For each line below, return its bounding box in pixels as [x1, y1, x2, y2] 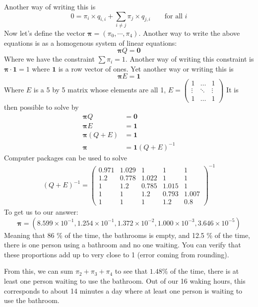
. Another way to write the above [138, 27, 240, 38]
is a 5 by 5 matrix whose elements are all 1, [33, 84, 166, 95]
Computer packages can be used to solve [4, 152, 127, 162]
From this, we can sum [4, 266, 73, 276]
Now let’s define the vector [4, 27, 85, 38]
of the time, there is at [170, 266, 239, 276]
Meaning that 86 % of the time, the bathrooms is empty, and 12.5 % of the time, [4, 230, 251, 240]
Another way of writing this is [4, 1, 96, 11]
